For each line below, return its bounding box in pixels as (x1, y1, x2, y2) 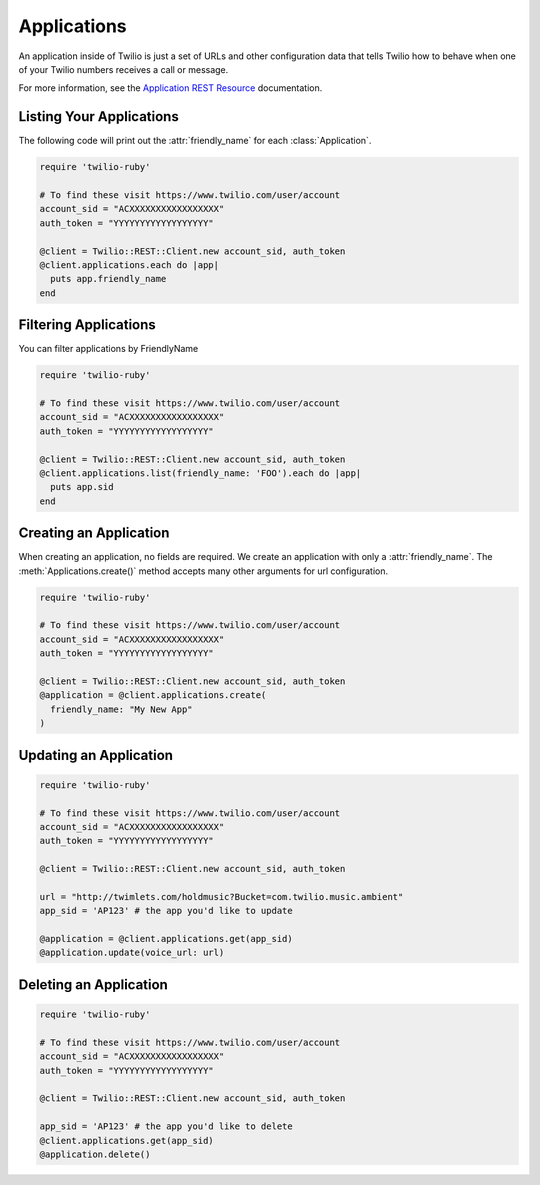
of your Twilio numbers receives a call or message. (18, 63, 229, 75)
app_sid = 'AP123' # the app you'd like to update (39, 905, 294, 917)
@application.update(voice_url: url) (39, 947, 225, 959)
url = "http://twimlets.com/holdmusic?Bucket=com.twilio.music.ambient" (39, 891, 404, 902)
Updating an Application (18, 746, 174, 764)
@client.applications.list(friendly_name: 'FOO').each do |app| (39, 467, 362, 479)
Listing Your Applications (18, 108, 179, 125)
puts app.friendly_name (50, 273, 167, 285)
